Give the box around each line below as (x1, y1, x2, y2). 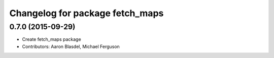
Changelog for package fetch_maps (9, 8, 164, 19)
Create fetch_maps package (22, 36, 81, 42)
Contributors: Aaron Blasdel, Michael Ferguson (22, 43, 120, 49)
